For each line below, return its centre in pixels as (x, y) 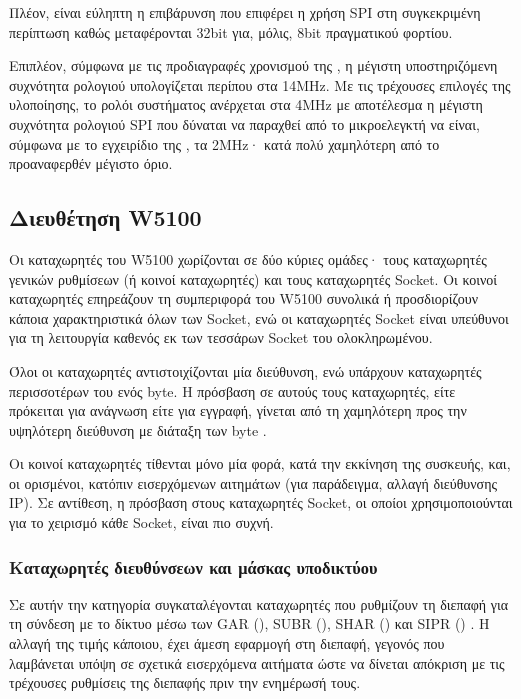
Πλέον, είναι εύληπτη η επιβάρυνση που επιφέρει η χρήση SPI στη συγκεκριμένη (245, 12)
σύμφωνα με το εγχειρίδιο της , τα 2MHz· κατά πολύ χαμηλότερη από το (224, 143)
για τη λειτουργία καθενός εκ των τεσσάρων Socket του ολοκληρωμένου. (221, 337)
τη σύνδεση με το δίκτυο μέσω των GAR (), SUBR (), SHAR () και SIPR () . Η (249, 623)
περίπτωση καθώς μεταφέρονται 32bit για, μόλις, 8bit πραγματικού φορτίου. (231, 31)
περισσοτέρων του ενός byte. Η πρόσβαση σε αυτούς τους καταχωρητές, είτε (232, 390)
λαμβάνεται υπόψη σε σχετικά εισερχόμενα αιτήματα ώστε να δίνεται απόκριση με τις (257, 662)
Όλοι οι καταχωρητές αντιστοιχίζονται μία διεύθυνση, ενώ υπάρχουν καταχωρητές (245, 370)
